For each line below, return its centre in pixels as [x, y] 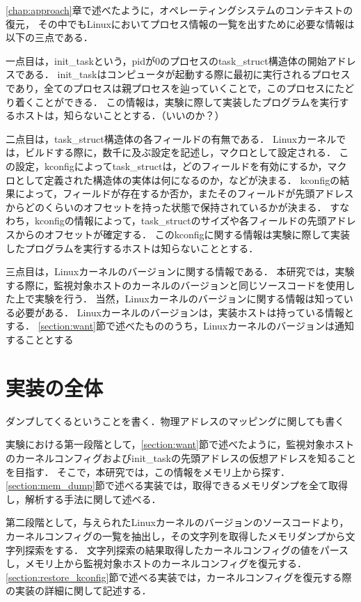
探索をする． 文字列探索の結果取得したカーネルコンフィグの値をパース [186, 549]
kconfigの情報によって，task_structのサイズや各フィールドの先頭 [180, 221]
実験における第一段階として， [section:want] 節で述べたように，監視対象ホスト [180, 444]
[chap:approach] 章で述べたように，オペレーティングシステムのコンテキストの [179, 10]
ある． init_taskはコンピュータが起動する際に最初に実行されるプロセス [187, 74]
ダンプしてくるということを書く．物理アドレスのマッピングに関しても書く [175, 420]
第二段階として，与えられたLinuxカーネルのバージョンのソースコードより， [177, 522]
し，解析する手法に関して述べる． [83, 499]
